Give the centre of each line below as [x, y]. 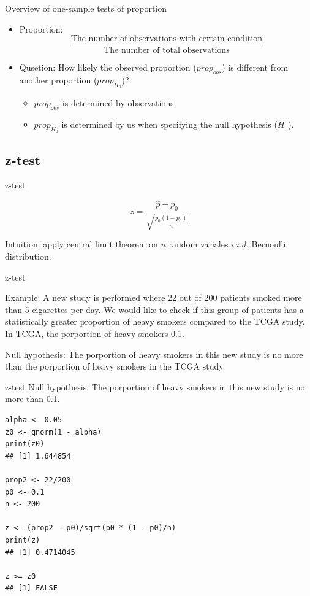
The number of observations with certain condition [166, 39]
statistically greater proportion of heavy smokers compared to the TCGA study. [155, 321]
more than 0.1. [32, 399]
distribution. [28, 256]
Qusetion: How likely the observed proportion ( [108, 67]
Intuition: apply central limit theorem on [81, 244]
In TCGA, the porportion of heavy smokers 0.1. [95, 334]
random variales [198, 244]
